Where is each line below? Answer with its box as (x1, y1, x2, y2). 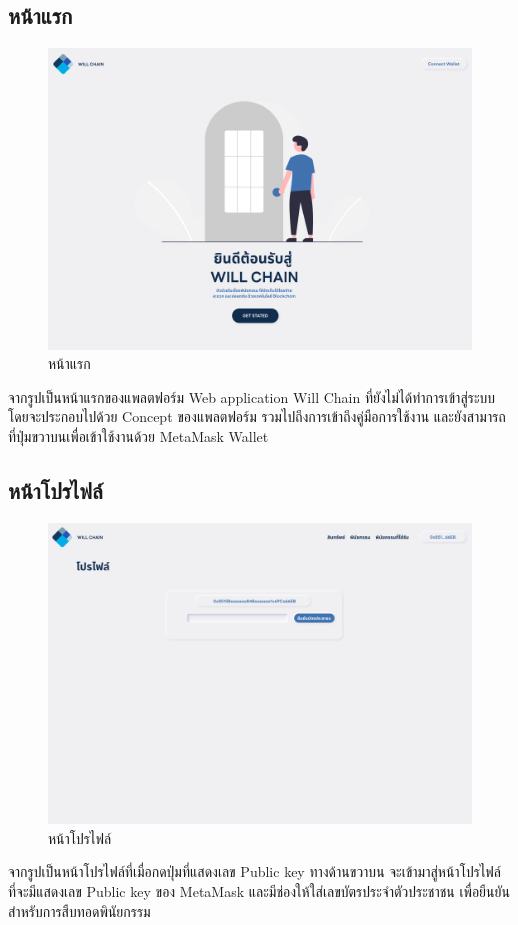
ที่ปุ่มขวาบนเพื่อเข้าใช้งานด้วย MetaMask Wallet (8, 426, 269, 447)
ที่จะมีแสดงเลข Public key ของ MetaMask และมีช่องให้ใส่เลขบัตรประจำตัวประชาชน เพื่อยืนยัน (8, 881, 510, 902)
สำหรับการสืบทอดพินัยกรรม (8, 900, 151, 921)
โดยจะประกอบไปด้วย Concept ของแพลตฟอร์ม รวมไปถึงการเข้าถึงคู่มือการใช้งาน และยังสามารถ (8, 406, 506, 427)
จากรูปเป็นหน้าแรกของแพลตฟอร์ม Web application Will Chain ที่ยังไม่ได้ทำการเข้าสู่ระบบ (8, 386, 496, 407)
